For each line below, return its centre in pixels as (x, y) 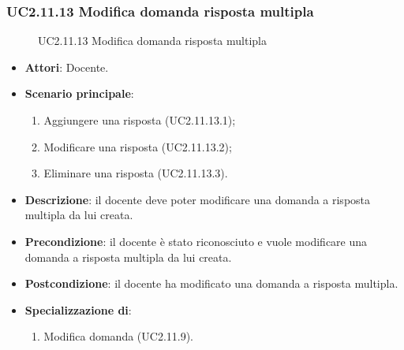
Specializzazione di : (78, 309)
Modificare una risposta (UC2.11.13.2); (138, 146)
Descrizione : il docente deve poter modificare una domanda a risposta (198, 199)
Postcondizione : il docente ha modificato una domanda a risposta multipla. (211, 283)
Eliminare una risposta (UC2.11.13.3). (136, 173)
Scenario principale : (79, 93)
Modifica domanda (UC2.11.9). (119, 336)
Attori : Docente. (67, 67)
